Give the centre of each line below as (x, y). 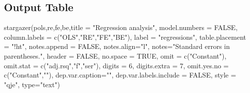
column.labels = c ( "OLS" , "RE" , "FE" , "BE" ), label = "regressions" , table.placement (125, 37)
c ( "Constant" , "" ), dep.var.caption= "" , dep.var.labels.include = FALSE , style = (120, 75)
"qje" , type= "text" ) (32, 84)
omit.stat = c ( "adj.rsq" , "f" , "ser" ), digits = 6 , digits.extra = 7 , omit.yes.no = (116, 65)
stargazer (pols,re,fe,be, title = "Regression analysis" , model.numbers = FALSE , (121, 27)
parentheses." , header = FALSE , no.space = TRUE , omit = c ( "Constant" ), (115, 55)
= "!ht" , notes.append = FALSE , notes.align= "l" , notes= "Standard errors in (117, 46)
